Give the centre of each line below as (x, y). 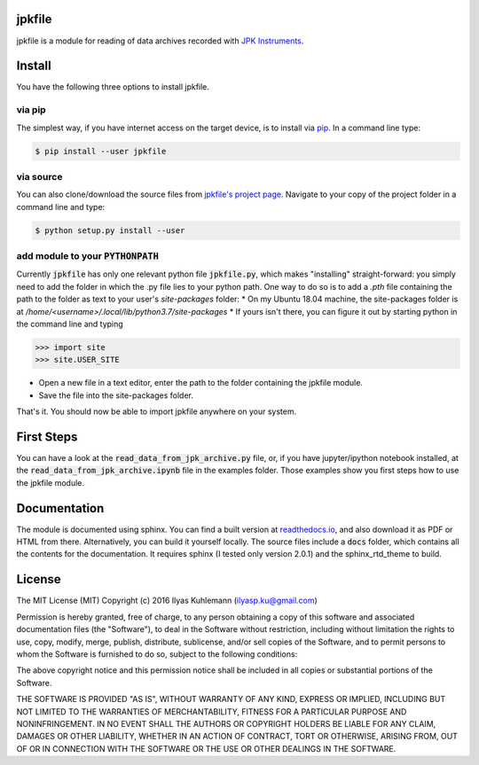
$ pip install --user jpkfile (101, 151)
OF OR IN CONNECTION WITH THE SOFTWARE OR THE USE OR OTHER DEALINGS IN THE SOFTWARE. (206, 748)
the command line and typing (70, 324)
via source (39, 176)
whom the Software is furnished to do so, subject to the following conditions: (157, 654)
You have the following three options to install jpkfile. (113, 87)
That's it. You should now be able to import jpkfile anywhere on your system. (157, 411)
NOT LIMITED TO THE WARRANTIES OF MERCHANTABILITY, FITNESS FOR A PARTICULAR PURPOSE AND (212, 711)
